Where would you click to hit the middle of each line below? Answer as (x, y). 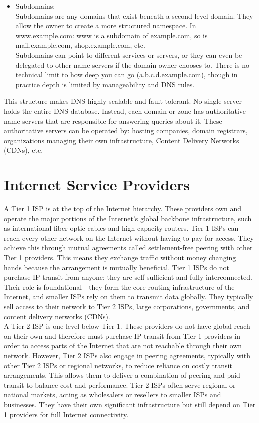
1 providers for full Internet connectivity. (66, 414)
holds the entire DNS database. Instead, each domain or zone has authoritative (125, 111)
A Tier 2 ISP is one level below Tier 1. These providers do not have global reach (127, 326)
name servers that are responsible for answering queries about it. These (113, 121)
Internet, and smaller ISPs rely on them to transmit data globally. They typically (129, 297)
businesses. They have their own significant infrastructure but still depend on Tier (130, 404)
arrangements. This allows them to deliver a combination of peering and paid (122, 375)
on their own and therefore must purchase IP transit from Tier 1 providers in (122, 336)
